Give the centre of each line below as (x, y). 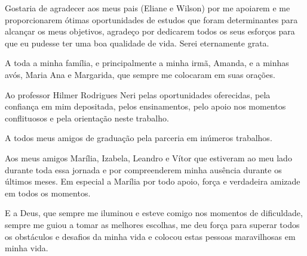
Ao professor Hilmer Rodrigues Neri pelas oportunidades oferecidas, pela (138, 94)
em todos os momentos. (48, 193)
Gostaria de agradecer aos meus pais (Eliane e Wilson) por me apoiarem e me (148, 8)
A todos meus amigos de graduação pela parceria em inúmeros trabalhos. (139, 138)
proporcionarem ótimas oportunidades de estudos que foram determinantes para (151, 19)
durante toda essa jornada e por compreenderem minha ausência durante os (143, 169)
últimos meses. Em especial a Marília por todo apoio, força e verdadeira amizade (153, 181)
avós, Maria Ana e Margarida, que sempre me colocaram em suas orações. (140, 74)
